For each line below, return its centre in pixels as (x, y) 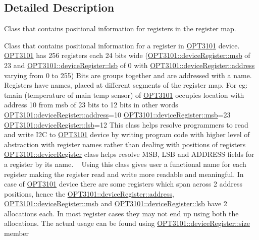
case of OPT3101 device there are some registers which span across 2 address (123, 184)
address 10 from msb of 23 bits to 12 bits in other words (91, 105)
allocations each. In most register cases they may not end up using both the (121, 213)
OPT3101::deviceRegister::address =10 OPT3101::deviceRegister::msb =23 (117, 114)
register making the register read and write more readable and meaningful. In (124, 174)
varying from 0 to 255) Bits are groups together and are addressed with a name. (128, 75)
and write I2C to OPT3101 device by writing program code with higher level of (127, 134)
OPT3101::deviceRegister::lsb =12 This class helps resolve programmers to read (126, 124)
